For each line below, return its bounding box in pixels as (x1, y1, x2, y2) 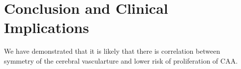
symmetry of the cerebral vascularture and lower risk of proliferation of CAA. (4, 55, 238, 66)
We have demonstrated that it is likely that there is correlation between (4, 46, 220, 56)
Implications (4, 17, 89, 37)
